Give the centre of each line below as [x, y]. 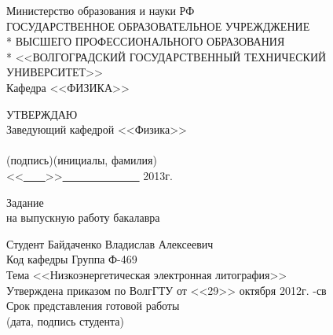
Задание [25, 202]
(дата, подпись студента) [65, 320]
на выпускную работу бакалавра [83, 217]
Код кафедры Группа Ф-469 [72, 259]
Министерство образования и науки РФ [101, 10]
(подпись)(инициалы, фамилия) [82, 160]
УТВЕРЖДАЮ [42, 114]
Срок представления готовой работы [93, 306]
